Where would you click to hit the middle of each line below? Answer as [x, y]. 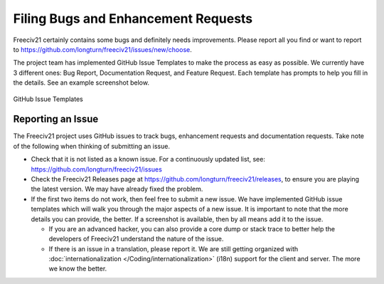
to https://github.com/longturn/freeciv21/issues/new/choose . [102, 49]
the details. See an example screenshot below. [81, 83]
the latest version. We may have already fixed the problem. [117, 189]
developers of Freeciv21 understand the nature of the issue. [136, 239]
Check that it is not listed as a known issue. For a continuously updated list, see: [148, 159]
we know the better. [78, 269]
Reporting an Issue [56, 119]
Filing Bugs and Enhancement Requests [133, 19]
